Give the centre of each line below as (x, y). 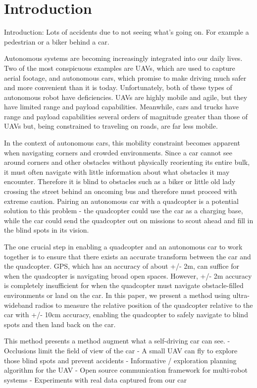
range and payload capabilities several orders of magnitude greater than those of (126, 116)
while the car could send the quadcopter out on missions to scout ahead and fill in (129, 220)
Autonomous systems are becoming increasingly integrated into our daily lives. (123, 58)
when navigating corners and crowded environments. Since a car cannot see (118, 152)
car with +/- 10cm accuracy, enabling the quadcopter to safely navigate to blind (126, 315)
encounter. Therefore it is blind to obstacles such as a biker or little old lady (120, 181)
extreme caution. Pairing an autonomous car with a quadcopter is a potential (121, 201)
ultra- (241, 295)
